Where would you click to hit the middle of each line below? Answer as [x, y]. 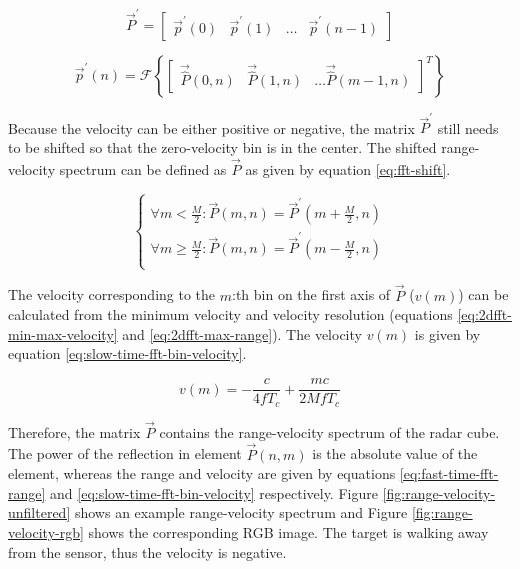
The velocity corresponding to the [112, 294]
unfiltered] [39, 512]
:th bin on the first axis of [311, 294]
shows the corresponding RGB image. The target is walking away [288, 531]
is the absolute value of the [395, 453]
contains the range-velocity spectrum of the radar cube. [329, 431]
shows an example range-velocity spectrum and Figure [241, 512]
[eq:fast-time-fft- [449, 473]
